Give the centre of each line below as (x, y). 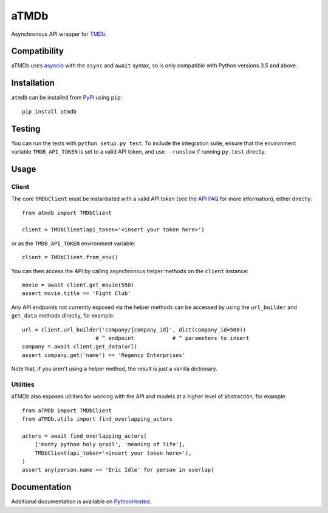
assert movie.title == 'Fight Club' (77, 294)
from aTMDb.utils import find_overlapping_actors (97, 419)
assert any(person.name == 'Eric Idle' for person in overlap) (118, 470)
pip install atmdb (50, 111)
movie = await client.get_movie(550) (78, 285)
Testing (26, 128)
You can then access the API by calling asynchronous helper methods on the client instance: (130, 271)
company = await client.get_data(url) (80, 347)
